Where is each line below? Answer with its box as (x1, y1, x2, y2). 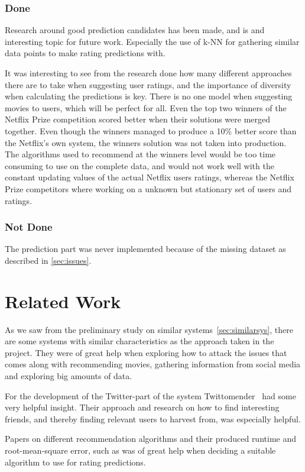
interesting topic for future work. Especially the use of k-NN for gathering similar (5, 35, 300, 47)
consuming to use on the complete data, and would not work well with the (5, 159, 274, 172)
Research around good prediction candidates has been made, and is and (5, 24, 265, 36)
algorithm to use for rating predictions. (5, 455, 146, 468)
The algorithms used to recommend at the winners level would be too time (5, 148, 276, 160)
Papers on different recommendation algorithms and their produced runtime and (5, 432, 296, 445)
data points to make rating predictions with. (5, 47, 166, 59)
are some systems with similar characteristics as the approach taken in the (5, 335, 274, 347)
